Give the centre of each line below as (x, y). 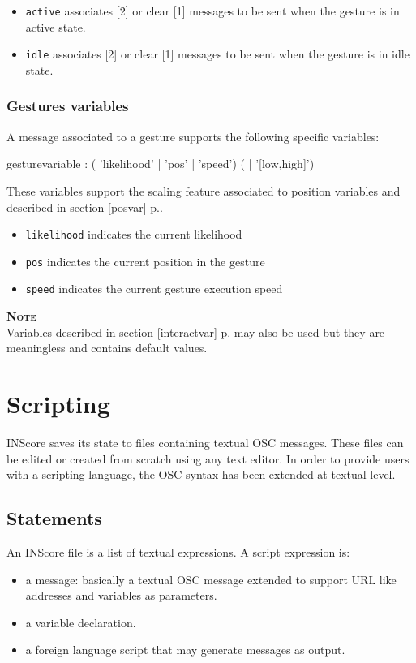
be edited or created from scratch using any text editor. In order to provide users (208, 458)
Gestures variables (68, 106)
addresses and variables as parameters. (121, 595)
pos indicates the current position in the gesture (145, 261)
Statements (54, 518)
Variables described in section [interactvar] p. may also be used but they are (196, 331)
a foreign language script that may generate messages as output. (185, 650)
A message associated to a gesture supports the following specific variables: (193, 136)
